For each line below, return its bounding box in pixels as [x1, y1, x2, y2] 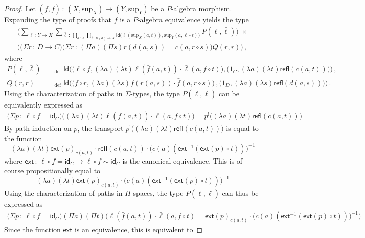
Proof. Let [4, 3, 36, 13]
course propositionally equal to [4, 165, 101, 176]
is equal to [226, 123, 259, 134]
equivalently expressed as [4, 99, 83, 110]
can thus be [222, 188, 259, 198]
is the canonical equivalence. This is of [122, 155, 243, 166]
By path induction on [4, 123, 72, 134]
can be [218, 88, 240, 98]
